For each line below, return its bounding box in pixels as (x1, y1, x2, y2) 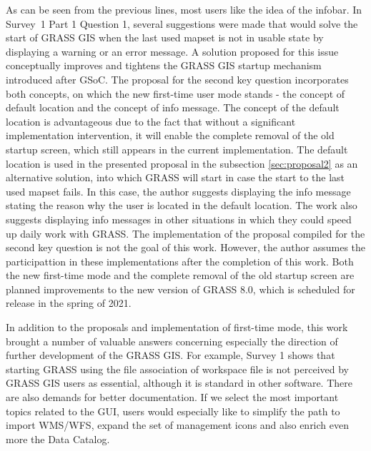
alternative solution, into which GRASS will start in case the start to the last (6, 170, 345, 185)
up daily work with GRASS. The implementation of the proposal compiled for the (6, 225, 365, 240)
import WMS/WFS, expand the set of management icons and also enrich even (6, 417, 350, 432)
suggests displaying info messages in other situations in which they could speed (6, 211, 352, 226)
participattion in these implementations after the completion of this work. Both (6, 253, 354, 268)
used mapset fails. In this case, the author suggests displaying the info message (6, 183, 351, 198)
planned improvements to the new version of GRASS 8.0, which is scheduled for (6, 281, 355, 296)
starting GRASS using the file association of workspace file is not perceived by (6, 361, 349, 376)
